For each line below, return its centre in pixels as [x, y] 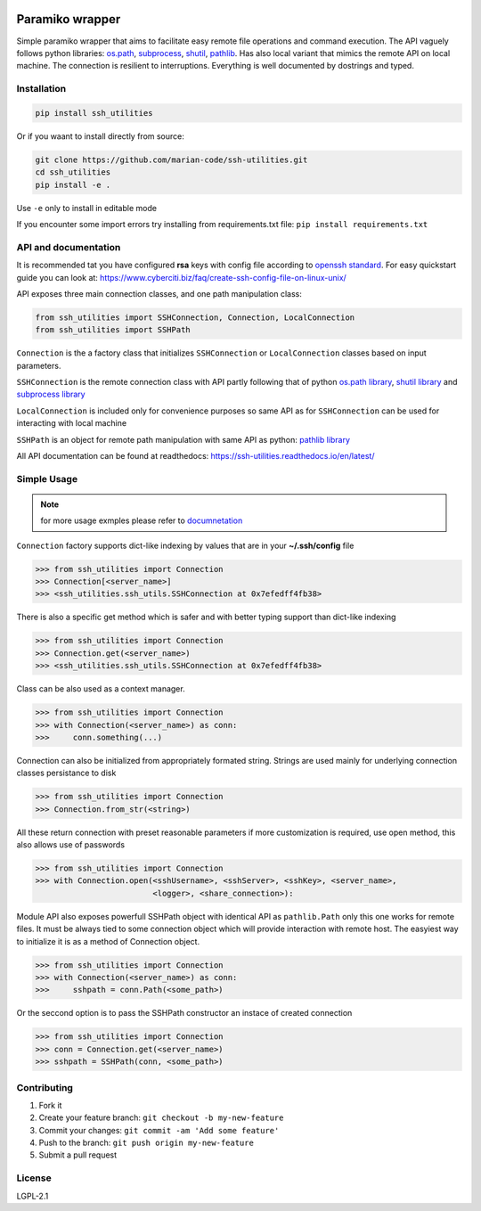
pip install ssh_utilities [94, 113]
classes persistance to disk [66, 773]
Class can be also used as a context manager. [101, 689]
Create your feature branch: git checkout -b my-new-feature [161, 1117]
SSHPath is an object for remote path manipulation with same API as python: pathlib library [183, 439]
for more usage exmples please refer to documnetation [142, 520]
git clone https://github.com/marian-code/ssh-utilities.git [171, 160]
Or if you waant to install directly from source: [100, 136]
